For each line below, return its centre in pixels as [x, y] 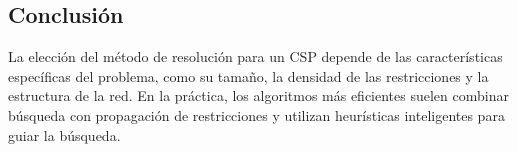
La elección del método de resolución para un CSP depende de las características [255, 56]
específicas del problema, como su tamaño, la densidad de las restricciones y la [248, 75]
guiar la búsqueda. [64, 134]
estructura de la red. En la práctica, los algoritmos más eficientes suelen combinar [258, 95]
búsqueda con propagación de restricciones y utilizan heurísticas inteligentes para [256, 114]
